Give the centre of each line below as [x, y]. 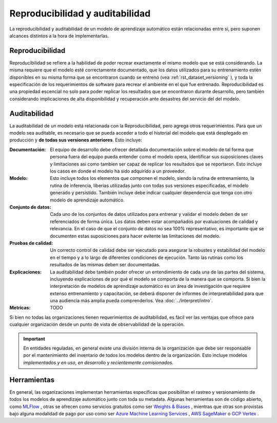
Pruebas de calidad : [31, 243]
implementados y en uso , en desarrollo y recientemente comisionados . [98, 362]
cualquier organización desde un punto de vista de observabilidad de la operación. [97, 324]
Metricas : [20, 308]
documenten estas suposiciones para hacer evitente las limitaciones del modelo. [135, 236]
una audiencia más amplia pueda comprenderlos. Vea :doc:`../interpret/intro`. [131, 301]
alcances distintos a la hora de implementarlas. [59, 35]
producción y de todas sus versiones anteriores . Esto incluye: [76, 140]
